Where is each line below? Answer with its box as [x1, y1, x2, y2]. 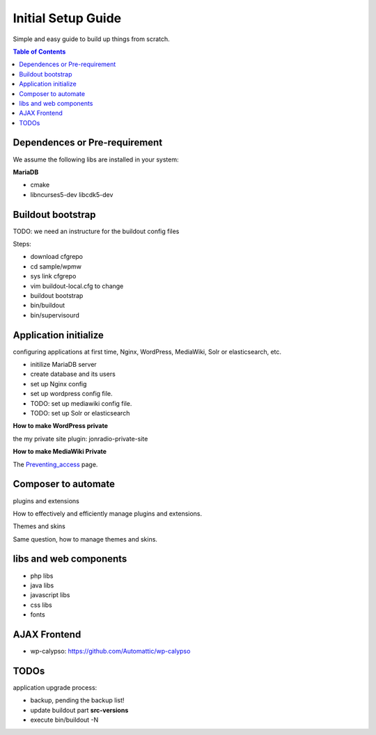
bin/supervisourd [30, 310, 80, 319]
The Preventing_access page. [13, 460, 98, 468]
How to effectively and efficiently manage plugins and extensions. [13, 509, 203, 518]
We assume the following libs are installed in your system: [13, 155, 179, 164]
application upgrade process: [13, 683, 97, 692]
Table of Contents [13, 47, 66, 56]
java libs [30, 581, 54, 590]
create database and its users [30, 370, 116, 379]
